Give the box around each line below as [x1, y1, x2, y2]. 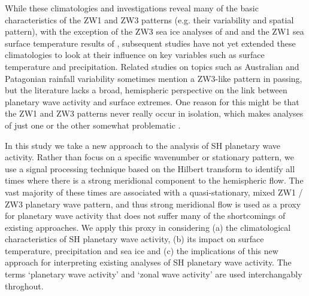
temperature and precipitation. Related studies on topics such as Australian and [5, 60, 299, 72]
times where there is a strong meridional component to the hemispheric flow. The [5, 174, 304, 187]
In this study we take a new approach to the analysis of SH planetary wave [5, 139, 281, 151]
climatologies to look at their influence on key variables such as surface [5, 48, 265, 61]
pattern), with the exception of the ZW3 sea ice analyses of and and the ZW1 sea [5, 25, 304, 38]
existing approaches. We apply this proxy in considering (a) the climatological [5, 221, 291, 233]
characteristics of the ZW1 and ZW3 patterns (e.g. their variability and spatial [5, 13, 294, 26]
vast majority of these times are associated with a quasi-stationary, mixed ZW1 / [5, 185, 303, 198]
